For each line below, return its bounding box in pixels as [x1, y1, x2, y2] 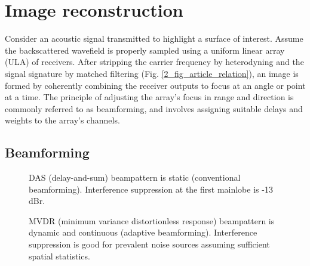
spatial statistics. [29, 249, 90, 262]
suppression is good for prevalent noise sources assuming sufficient [29, 238, 270, 250]
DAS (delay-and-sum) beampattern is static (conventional [29, 171, 241, 184]
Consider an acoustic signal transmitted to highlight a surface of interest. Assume [5, 32, 303, 45]
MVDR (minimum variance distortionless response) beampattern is [29, 214, 275, 227]
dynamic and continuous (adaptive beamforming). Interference [29, 226, 257, 239]
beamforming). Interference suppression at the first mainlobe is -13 [29, 183, 273, 195]
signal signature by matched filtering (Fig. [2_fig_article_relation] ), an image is [5, 67, 299, 79]
